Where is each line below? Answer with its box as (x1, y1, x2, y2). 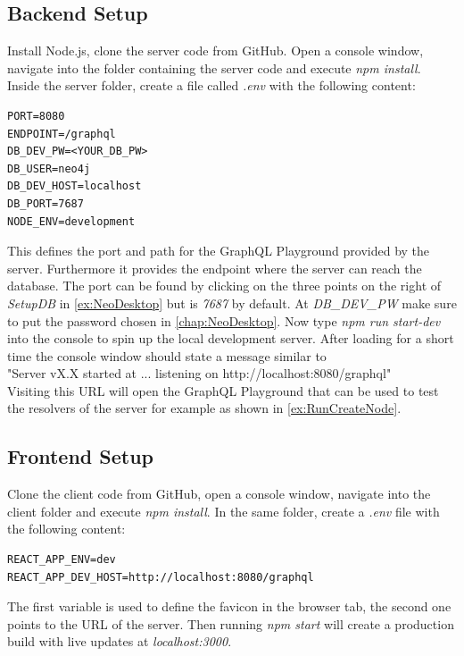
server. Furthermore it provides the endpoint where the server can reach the (7, 258, 422, 277)
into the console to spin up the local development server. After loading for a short (7, 329, 454, 348)
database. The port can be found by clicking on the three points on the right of (7, 276, 442, 295)
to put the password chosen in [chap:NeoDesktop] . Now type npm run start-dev (7, 311, 441, 330)
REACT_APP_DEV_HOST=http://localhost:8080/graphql (7, 570, 314, 584)
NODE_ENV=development (7, 214, 136, 228)
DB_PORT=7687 (7, 197, 84, 210)
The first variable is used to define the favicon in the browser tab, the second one (7, 597, 452, 616)
